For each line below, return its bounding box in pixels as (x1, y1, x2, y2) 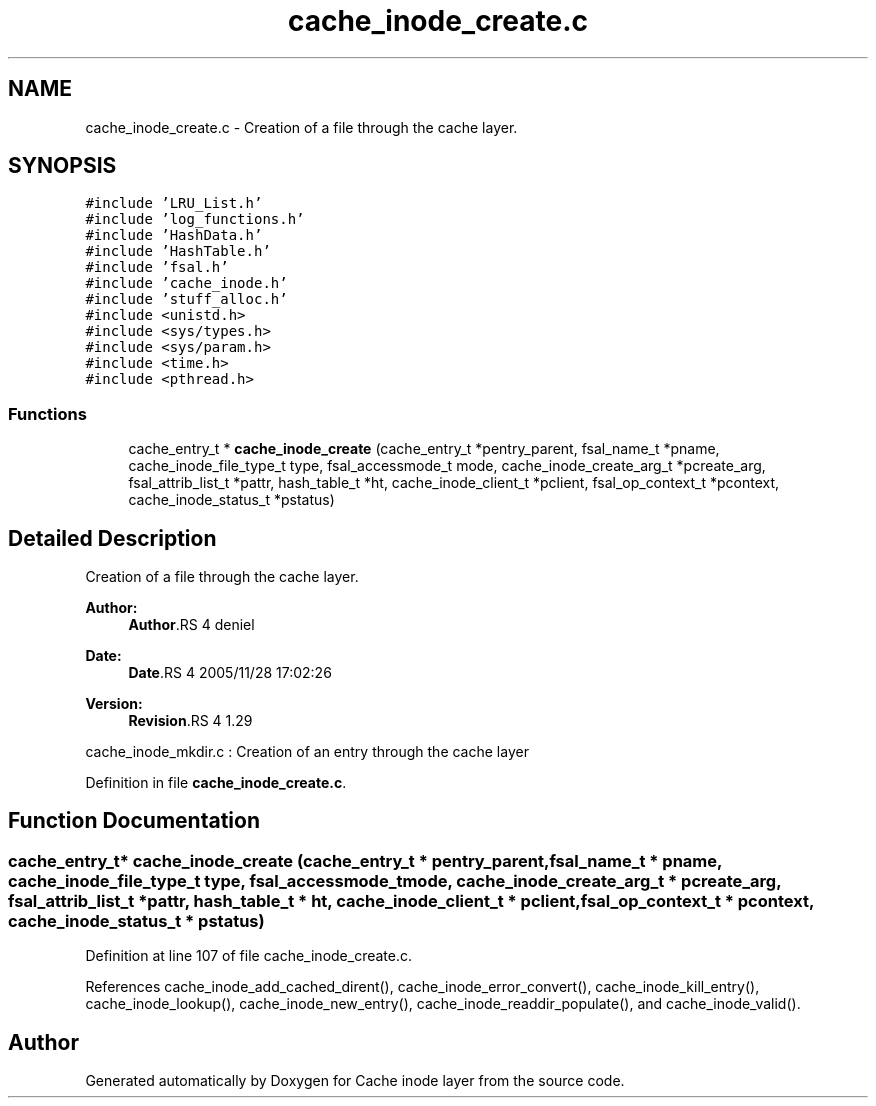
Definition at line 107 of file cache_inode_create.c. (85, 947, 413, 965)
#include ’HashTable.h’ (85, 243, 271, 260)
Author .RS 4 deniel (128, 616, 255, 634)
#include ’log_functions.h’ (85, 211, 305, 228)
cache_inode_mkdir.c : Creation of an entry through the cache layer (85, 743, 529, 761)
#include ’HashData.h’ (85, 227, 263, 244)
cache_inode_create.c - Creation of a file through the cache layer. (85, 118, 518, 136)
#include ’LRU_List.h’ (85, 195, 263, 212)
